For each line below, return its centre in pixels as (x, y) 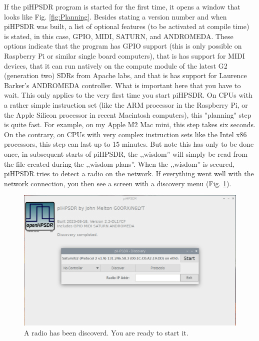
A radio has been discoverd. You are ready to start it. (106, 332)
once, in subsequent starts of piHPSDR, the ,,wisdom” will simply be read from (126, 153)
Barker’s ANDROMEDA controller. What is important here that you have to (122, 85)
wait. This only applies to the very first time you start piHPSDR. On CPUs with (128, 95)
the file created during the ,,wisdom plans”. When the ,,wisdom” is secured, (119, 163)
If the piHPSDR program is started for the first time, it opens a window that (122, 7)
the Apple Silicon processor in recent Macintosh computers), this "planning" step (128, 114)
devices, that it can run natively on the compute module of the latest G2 (116, 65)
